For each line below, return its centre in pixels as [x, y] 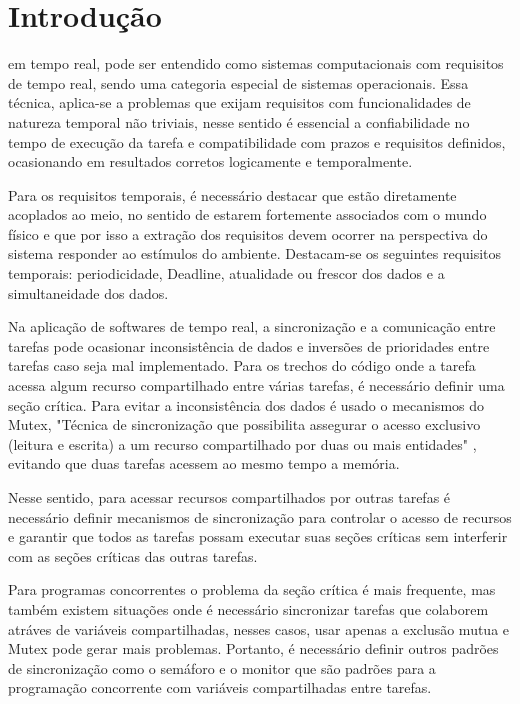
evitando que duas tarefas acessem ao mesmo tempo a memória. [204, 463]
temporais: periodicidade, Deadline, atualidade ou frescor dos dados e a [226, 273]
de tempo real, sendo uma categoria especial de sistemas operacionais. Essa [238, 82]
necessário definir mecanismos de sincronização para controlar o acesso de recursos [260, 516]
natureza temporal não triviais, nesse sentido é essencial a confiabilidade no [239, 121]
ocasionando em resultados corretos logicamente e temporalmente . [210, 161]
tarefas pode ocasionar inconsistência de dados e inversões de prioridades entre [249, 345]
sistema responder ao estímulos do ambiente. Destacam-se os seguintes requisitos [255, 253]
